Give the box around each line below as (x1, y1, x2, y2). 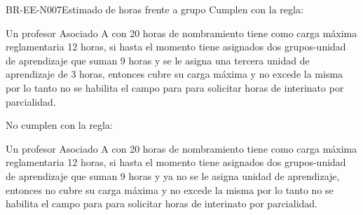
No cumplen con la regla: (6, 118, 113, 132)
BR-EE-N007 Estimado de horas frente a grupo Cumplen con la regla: (6, 2, 303, 16)
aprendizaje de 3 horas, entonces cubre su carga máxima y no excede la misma (6, 67, 343, 81)
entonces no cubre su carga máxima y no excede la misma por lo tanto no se (6, 182, 334, 197)
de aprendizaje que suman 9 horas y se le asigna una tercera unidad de (6, 53, 310, 67)
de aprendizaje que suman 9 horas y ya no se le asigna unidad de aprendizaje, (6, 168, 340, 183)
